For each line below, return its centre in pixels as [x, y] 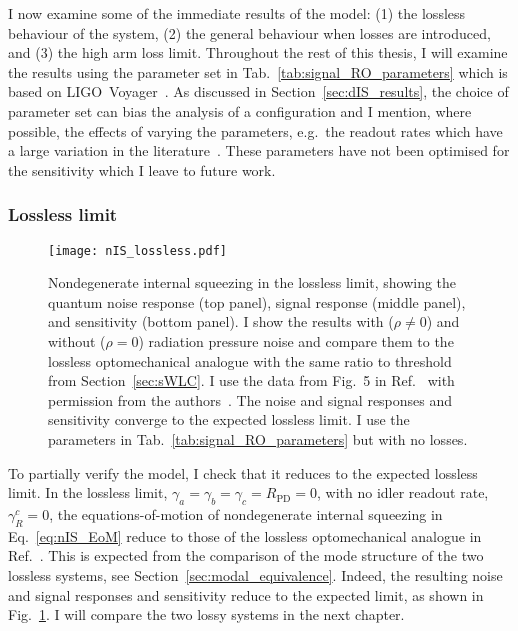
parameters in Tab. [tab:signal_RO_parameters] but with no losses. [258, 438]
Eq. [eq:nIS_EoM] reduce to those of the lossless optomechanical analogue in [245, 535]
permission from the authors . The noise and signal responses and [250, 399]
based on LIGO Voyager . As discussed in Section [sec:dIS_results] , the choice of [258, 91]
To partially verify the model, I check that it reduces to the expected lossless [243, 472]
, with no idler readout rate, [403, 492]
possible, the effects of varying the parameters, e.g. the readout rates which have [255, 130]
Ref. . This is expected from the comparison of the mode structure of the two [246, 555]
